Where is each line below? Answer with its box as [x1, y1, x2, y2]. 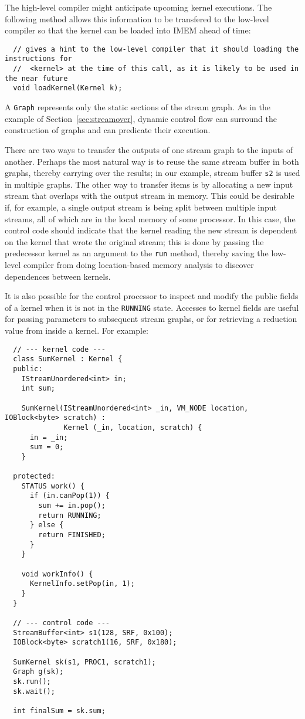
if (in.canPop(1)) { [29, 491, 110, 500]
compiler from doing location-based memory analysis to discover [23, 258, 254, 270]
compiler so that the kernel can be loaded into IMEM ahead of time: [5, 24, 251, 36]
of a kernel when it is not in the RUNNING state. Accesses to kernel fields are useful [5, 301, 299, 313]
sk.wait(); [13, 687, 55, 696]
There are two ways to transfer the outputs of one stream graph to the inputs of [5, 143, 293, 155]
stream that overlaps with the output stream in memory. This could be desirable [5, 189, 294, 202]
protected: [13, 472, 55, 481]
